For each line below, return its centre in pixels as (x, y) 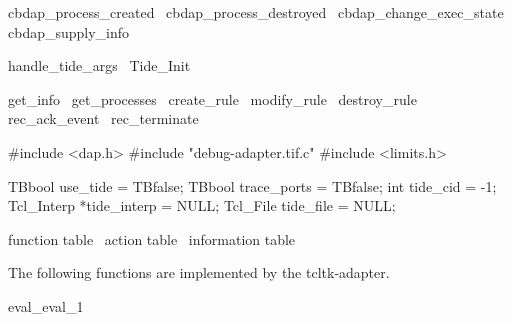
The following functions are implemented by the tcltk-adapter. (199, 272)
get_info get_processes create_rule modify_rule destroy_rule (212, 98)
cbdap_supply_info (69, 31)
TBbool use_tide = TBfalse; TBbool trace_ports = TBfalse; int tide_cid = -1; (252, 185)
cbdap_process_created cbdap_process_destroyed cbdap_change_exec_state (256, 12)
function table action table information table (152, 238)
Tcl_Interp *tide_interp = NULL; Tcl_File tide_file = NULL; (202, 205)
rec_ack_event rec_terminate (103, 118)
